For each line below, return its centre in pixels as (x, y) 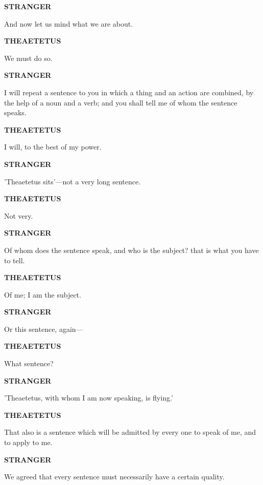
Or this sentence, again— (44, 329)
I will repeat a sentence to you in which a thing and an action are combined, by (129, 92)
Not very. (19, 215)
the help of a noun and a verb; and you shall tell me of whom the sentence (121, 102)
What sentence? (29, 363)
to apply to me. (28, 442)
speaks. (15, 112)
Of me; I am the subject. (43, 294)
